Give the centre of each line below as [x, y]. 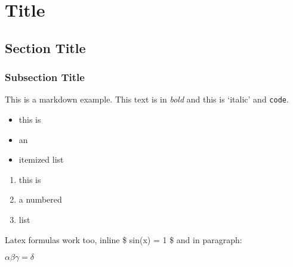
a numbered [40, 199]
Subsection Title [45, 77]
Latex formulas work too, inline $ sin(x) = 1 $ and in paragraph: [124, 239]
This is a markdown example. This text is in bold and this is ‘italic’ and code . [147, 99]
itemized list [41, 159]
